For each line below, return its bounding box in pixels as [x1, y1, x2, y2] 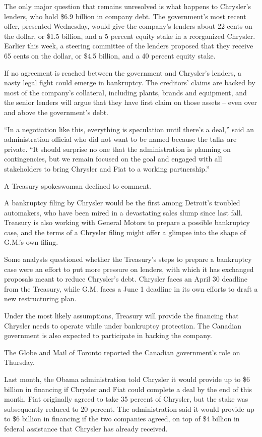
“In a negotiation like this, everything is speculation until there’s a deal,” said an [4, 124, 254, 134]
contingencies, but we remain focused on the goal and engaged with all [4, 153, 222, 164]
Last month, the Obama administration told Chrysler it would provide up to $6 [4, 374, 250, 384]
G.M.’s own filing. [4, 237, 58, 247]
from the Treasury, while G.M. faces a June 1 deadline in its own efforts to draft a [4, 283, 258, 294]
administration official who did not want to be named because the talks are [4, 134, 237, 144]
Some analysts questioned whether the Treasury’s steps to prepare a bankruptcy [4, 254, 252, 264]
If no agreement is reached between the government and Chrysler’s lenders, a [4, 67, 242, 78]
